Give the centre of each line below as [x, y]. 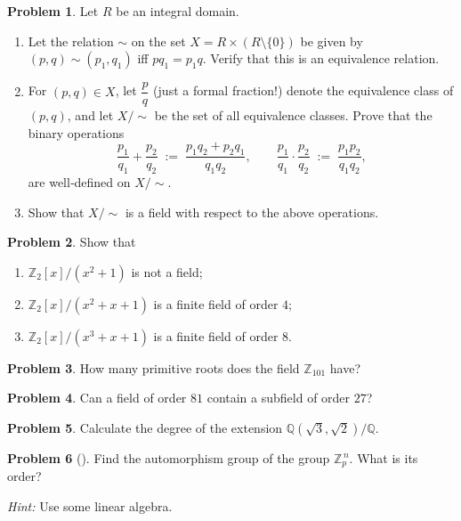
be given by [332, 41]
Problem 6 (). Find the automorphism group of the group [169, 458]
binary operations [76, 132]
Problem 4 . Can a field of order [97, 398]
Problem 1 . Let [53, 11]
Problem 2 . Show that [72, 242]
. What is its [384, 458]
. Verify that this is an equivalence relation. [321, 58]
